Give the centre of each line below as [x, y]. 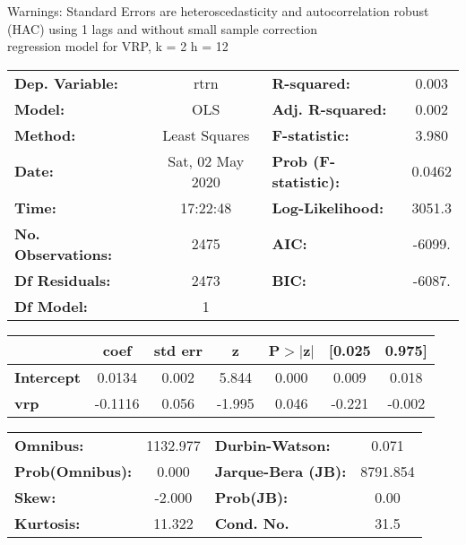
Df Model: [51, 306]
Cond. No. [252, 523]
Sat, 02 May [206, 160]
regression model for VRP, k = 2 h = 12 [118, 46]
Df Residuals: [63, 280]
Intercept [47, 376]
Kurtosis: [47, 523]
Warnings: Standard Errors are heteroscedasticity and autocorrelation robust [218, 11]
